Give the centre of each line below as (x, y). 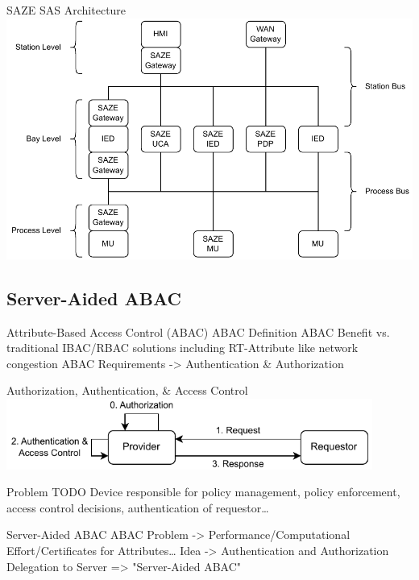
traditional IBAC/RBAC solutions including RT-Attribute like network (183, 348)
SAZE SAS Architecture (66, 10)
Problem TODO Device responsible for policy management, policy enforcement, (203, 492)
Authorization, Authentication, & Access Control (127, 390)
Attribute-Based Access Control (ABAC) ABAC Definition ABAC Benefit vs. (198, 331)
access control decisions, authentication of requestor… (138, 507)
